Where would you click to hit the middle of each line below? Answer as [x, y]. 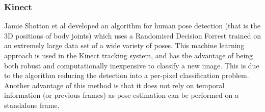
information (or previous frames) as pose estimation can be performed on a [121, 95]
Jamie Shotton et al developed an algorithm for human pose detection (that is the [132, 26]
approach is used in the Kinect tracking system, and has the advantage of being [129, 55]
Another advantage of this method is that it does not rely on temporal [114, 85]
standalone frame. [32, 105]
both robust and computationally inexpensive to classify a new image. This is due [132, 65]
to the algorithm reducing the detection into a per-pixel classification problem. [127, 75]
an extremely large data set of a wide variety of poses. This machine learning [124, 45]
